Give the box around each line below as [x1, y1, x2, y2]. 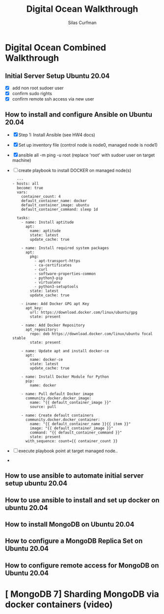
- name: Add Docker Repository [21, 323, 85, 328]
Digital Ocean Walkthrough [26, 3, 139, 15]
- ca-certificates [34, 262, 72, 268]
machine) [12, 157, 31, 163]
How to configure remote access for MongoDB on [5, 561, 159, 569]
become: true [17, 185, 44, 190]
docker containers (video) [5, 599, 113, 610]
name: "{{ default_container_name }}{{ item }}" [30, 421, 131, 426]
